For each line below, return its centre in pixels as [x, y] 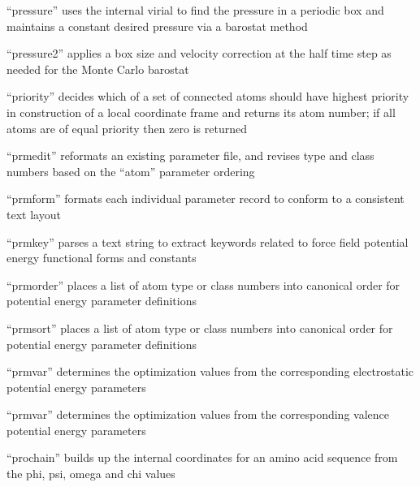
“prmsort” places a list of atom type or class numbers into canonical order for [200, 328]
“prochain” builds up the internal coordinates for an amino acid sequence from [202, 457]
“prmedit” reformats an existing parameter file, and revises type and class [191, 155]
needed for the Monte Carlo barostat [98, 69]
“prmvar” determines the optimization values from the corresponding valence [198, 414]
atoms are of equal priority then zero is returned [127, 128]
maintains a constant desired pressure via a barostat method [157, 26]
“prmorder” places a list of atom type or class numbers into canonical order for [204, 284]
